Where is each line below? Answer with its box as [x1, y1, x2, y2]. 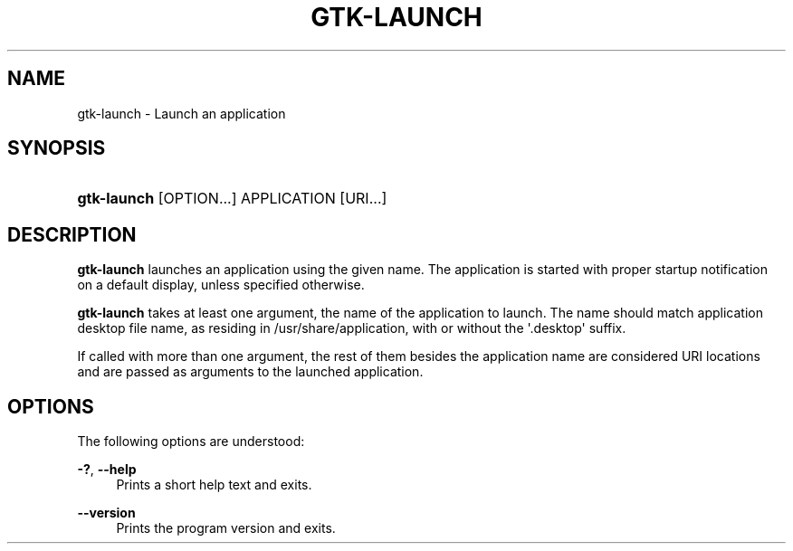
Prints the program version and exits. [116, 520, 336, 537]
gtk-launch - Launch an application [77, 105, 286, 121]
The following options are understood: [77, 433, 305, 450]
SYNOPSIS [7, 137, 106, 160]
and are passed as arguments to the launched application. [77, 364, 424, 380]
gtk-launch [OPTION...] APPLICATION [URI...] [77, 189, 387, 208]
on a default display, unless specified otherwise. [77, 277, 365, 293]
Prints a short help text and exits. [116, 477, 312, 493]
